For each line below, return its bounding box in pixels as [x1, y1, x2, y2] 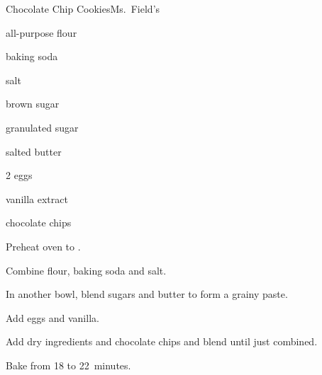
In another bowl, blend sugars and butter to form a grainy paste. [6, 287, 288, 301]
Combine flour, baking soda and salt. [6, 262, 167, 277]
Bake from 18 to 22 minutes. [6, 357, 131, 372]
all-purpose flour [6, 25, 77, 40]
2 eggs [6, 168, 33, 183]
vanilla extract [6, 191, 68, 206]
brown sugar [6, 96, 60, 111]
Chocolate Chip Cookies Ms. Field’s [6, 1, 160, 16]
